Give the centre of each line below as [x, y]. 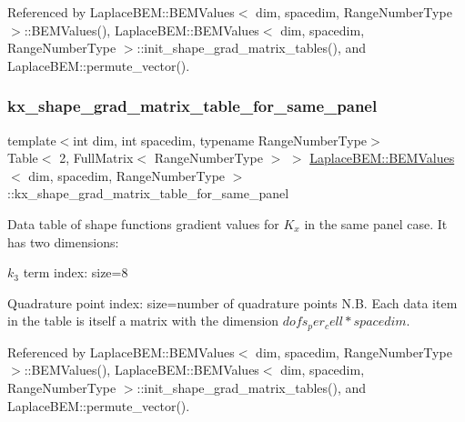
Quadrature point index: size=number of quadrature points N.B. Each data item [232, 302]
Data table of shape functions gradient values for [143, 223]
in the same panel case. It [376, 223]
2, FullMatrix [96, 158]
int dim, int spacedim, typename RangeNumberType [220, 140]
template [32, 140]
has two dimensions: [63, 241]
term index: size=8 [76, 272]
